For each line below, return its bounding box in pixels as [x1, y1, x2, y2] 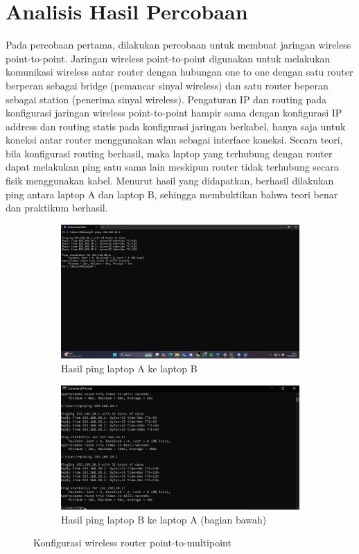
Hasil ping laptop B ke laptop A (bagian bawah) [61, 512, 267, 526]
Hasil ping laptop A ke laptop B [61, 361, 198, 375]
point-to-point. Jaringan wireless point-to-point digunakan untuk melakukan [6, 51, 331, 65]
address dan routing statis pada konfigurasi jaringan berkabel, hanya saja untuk [6, 119, 346, 133]
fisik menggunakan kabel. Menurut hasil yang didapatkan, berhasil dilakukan [6, 173, 334, 188]
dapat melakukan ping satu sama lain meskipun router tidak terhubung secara [6, 159, 339, 174]
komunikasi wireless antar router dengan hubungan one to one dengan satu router [6, 64, 353, 79]
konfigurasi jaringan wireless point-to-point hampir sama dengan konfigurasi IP [6, 105, 342, 120]
